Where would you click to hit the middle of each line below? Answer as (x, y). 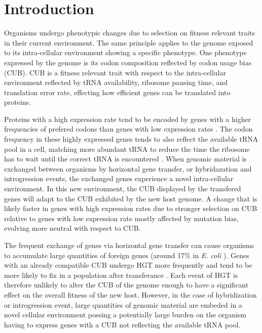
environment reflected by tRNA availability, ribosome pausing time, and (116, 82)
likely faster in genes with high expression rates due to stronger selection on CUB (131, 208)
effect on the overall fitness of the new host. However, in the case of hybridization (130, 294)
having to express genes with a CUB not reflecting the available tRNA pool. (122, 324)
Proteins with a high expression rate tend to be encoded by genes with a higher (128, 119)
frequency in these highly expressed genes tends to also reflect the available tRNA (131, 139)
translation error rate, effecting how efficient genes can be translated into (117, 92)
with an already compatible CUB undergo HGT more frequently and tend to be (128, 265)
